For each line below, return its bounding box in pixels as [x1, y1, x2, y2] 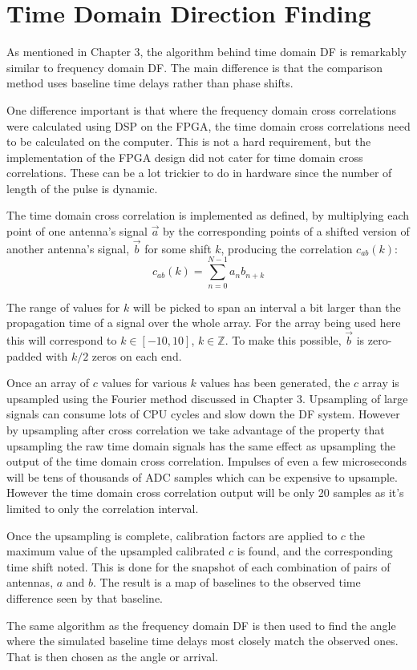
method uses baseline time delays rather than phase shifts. [6, 75, 294, 91]
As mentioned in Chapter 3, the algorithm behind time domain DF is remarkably [6, 43, 407, 60]
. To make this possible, [225, 332, 342, 348]
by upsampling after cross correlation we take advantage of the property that [6, 421, 385, 438]
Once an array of [6, 374, 90, 391]
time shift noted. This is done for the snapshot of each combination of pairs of [6, 558, 391, 575]
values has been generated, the [200, 374, 350, 391]
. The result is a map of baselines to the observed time [93, 574, 361, 591]
